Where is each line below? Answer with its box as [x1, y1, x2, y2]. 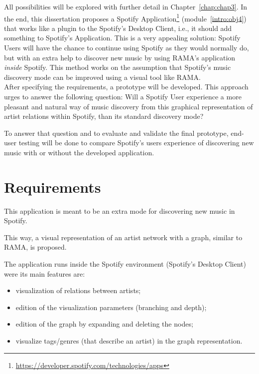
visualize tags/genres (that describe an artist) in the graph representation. [15, 336, 243, 346]
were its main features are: [4, 268, 85, 279]
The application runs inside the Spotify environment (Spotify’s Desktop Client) [4, 259, 246, 269]
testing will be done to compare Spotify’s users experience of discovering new [18, 137, 254, 148]
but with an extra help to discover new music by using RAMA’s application [4, 52, 236, 62]
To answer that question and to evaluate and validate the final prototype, [4, 127, 229, 138]
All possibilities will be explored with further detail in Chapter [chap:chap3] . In [4, 1, 248, 11]
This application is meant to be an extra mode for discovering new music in [4, 205, 235, 216]
